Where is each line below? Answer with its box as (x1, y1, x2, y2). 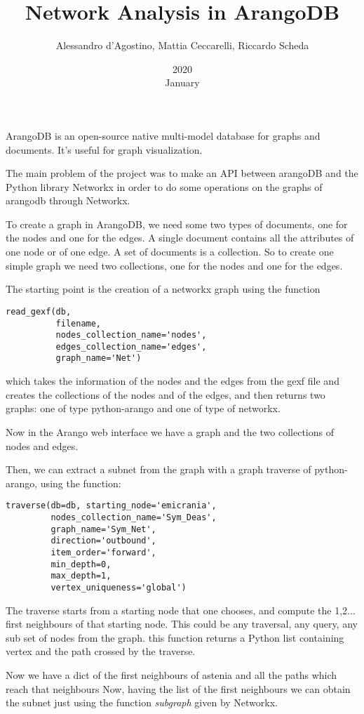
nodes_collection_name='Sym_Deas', (50, 512, 217, 522)
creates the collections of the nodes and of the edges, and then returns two (6, 387, 325, 402)
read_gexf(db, (6, 306, 72, 317)
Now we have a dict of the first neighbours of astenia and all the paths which (6, 667, 337, 682)
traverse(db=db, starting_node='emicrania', (6, 501, 217, 511)
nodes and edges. (6, 438, 79, 453)
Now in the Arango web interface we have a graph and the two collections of (6, 424, 334, 439)
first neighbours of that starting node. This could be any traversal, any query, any (6, 616, 358, 631)
